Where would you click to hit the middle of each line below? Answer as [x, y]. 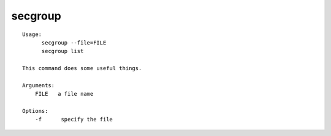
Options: [35, 111]
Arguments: [39, 85]
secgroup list [63, 51]
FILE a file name [64, 94]
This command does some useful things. [82, 68]
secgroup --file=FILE [74, 42]
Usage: [32, 34]
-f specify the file [74, 120]
